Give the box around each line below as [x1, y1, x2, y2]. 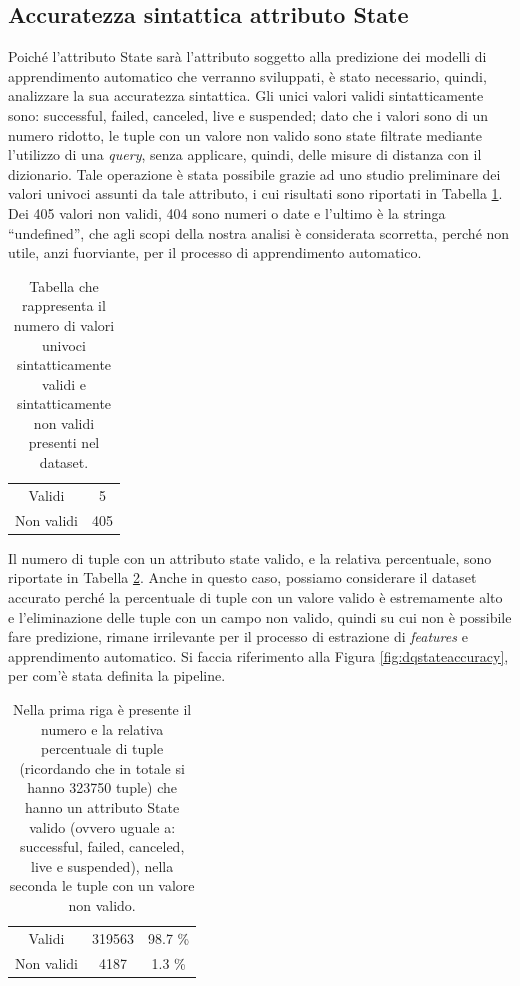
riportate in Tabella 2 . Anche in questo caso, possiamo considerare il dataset [8, 567, 477, 588]
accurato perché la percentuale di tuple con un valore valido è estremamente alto [8, 587, 503, 608]
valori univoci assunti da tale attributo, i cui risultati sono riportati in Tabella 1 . [8, 183, 503, 204]
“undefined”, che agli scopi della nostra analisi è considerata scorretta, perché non [8, 222, 510, 243]
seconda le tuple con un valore [9, 875, 195, 896]
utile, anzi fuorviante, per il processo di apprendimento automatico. [8, 242, 422, 263]
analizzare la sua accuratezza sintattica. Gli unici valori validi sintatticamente [8, 85, 484, 106]
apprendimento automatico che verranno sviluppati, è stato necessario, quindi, [8, 65, 487, 86]
